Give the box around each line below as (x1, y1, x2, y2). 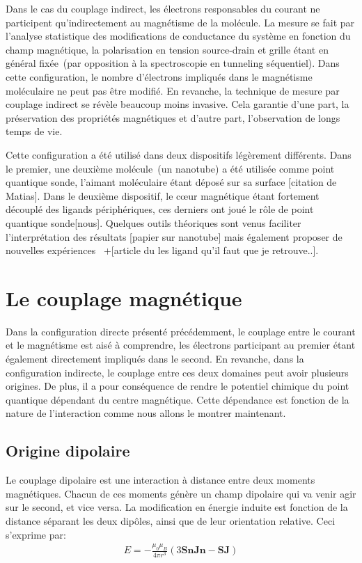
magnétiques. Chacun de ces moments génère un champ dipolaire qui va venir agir (6, 486, 356, 500)
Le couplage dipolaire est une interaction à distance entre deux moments (6, 473, 315, 487)
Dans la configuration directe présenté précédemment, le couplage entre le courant (6, 324, 356, 338)
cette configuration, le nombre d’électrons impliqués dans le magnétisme (6, 69, 313, 84)
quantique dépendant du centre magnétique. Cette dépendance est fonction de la (6, 392, 349, 406)
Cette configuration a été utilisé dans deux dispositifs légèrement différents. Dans (6, 147, 352, 161)
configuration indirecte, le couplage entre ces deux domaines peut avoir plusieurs (6, 365, 349, 379)
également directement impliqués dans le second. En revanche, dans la (6, 351, 304, 365)
